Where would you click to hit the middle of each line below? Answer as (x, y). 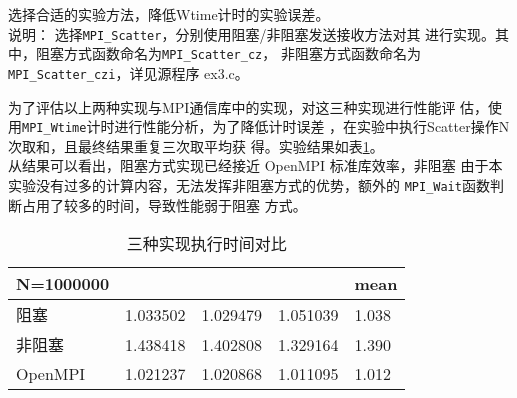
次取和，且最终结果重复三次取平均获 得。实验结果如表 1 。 (196, 145)
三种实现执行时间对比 (206, 244)
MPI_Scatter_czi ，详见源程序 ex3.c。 (128, 72)
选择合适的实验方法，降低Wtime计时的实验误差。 (169, 14)
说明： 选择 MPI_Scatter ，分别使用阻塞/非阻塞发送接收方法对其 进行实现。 (252, 33)
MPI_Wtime (54, 128)
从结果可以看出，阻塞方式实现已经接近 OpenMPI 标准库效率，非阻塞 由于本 (255, 165)
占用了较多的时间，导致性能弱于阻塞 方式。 (164, 204)
